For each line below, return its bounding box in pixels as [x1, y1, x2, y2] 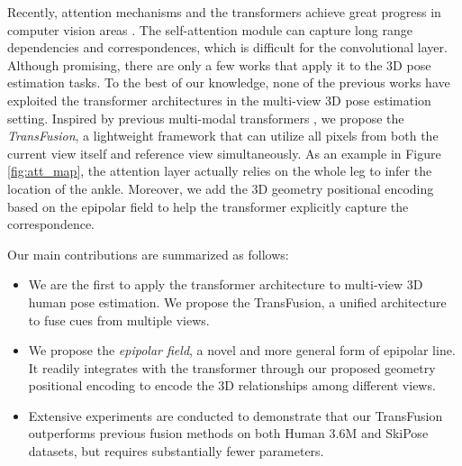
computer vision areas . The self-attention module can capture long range [7, 20, 412, 39]
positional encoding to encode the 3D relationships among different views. [28, 376, 436, 395]
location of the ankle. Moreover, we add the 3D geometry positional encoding [7, 178, 434, 197]
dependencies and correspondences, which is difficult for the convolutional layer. [7, 38, 448, 57]
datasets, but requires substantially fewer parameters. [28, 442, 324, 461]
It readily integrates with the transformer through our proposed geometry [28, 358, 436, 377]
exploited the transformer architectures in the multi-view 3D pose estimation [7, 90, 431, 109]
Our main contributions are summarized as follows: [7, 244, 289, 263]
